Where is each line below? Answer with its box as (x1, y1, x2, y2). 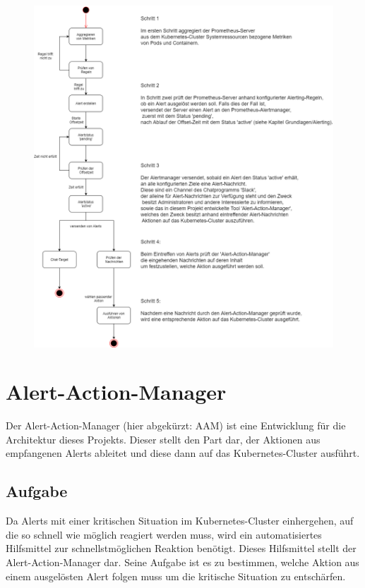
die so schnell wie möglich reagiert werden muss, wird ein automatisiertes (6, 527, 322, 541)
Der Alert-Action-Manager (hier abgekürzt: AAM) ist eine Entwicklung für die (6, 418, 346, 433)
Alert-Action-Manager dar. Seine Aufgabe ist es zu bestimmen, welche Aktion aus (6, 555, 359, 570)
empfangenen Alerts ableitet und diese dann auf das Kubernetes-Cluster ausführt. (6, 446, 360, 460)
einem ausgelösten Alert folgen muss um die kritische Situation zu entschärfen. (6, 568, 346, 583)
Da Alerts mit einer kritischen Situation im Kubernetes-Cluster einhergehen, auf (6, 513, 354, 528)
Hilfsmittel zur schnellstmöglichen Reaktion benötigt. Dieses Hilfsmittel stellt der (6, 541, 357, 556)
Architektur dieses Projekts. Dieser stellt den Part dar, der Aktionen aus (6, 431, 321, 446)
